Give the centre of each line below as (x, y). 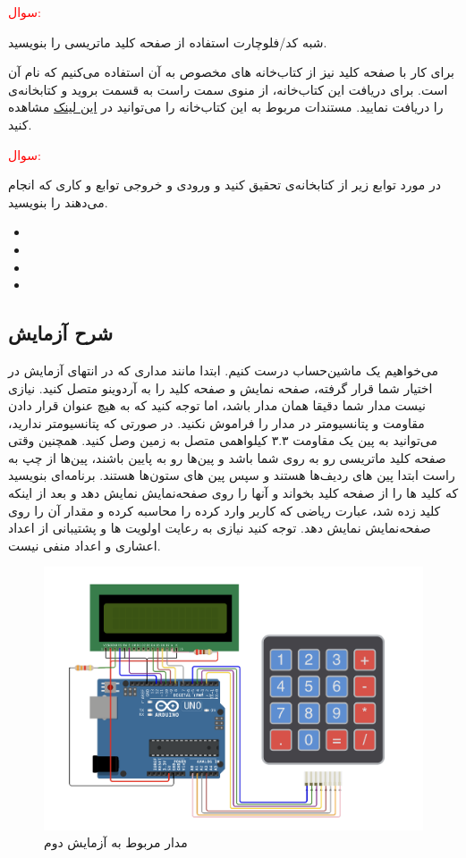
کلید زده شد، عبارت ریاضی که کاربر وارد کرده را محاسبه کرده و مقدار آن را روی (225, 510)
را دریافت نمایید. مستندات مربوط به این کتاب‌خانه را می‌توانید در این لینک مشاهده (226, 107)
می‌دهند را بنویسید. (58, 202)
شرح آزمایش (61, 333)
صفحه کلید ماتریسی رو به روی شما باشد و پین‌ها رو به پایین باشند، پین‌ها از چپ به (227, 457)
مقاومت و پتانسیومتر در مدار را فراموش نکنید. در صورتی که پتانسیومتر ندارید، (216, 422)
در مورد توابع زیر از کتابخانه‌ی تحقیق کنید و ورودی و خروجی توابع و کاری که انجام (225, 185)
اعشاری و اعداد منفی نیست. (85, 545)
